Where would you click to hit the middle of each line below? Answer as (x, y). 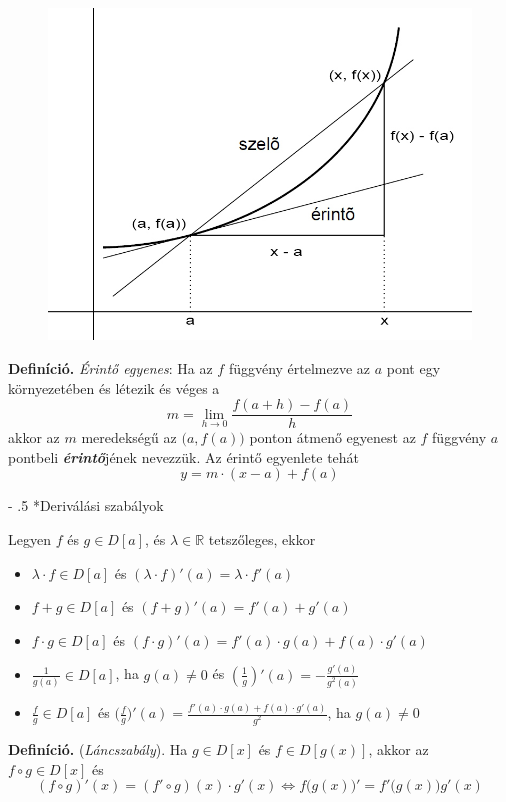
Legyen (29, 539)
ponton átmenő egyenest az (332, 437)
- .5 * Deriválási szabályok (86, 505)
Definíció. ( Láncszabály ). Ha (98, 748)
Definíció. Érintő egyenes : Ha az (110, 367)
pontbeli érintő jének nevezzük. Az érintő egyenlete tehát (184, 456)
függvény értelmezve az (299, 367)
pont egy (413, 367)
